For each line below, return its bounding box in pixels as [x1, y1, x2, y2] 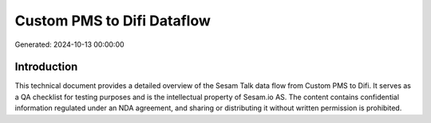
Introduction [14, 60, 78, 74]
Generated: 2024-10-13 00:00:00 [14, 40, 125, 49]
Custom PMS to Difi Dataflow [14, 12, 211, 29]
